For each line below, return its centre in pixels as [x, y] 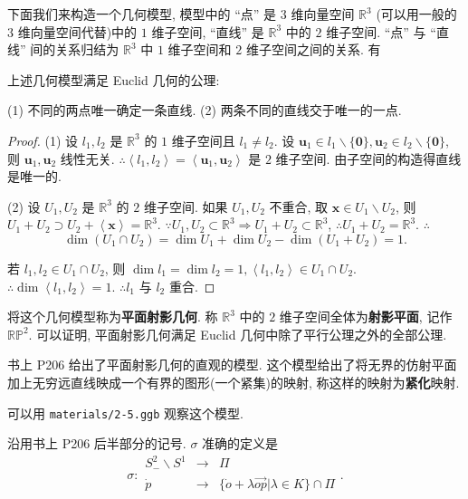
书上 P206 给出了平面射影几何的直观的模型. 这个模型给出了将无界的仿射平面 [232, 365]
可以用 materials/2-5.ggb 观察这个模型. [125, 413]
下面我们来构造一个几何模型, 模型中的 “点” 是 [142, 14]
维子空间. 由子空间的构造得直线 [368, 158]
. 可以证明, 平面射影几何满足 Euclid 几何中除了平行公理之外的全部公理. [238, 334]
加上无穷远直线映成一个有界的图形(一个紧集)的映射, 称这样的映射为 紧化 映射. [234, 382]
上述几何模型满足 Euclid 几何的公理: [114, 79]
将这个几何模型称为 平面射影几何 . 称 [113, 317]
